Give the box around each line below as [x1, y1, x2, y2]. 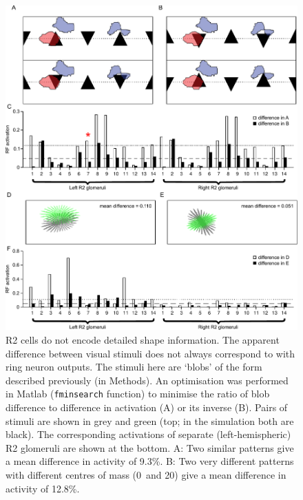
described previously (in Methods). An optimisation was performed [6, 373, 289, 387]
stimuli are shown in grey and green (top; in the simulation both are [6, 413, 294, 428]
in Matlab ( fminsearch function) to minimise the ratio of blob [6, 386, 270, 401]
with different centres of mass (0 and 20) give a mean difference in [6, 468, 286, 481]
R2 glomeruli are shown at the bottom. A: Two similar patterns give [6, 440, 294, 455]
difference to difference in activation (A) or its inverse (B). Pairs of [6, 400, 288, 415]
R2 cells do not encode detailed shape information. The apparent [6, 333, 280, 346]
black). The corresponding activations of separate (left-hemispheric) [6, 427, 291, 441]
